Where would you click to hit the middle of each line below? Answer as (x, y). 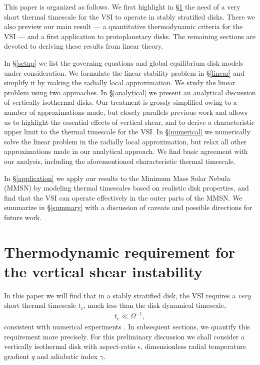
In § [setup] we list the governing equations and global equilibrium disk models (124, 62)
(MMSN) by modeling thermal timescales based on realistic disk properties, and (126, 188)
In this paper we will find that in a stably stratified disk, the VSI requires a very (127, 295)
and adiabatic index (67, 356)
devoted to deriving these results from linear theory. (83, 46)
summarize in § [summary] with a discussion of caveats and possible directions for (128, 207)
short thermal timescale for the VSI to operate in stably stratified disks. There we (129, 16)
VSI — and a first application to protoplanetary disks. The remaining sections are (130, 36)
